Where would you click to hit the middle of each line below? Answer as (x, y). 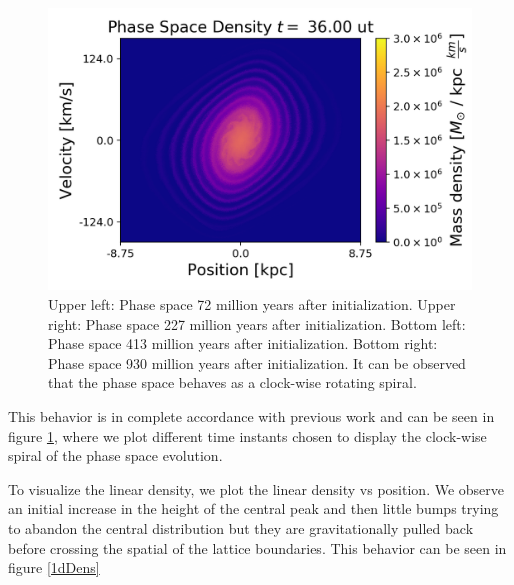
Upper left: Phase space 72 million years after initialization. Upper (252, 303)
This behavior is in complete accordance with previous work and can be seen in (251, 415)
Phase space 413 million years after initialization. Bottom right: (243, 343)
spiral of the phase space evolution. (115, 455)
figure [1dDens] (54, 567)
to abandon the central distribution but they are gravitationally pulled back (241, 527)
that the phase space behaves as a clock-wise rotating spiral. (232, 382)
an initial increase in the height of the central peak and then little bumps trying (253, 508)
